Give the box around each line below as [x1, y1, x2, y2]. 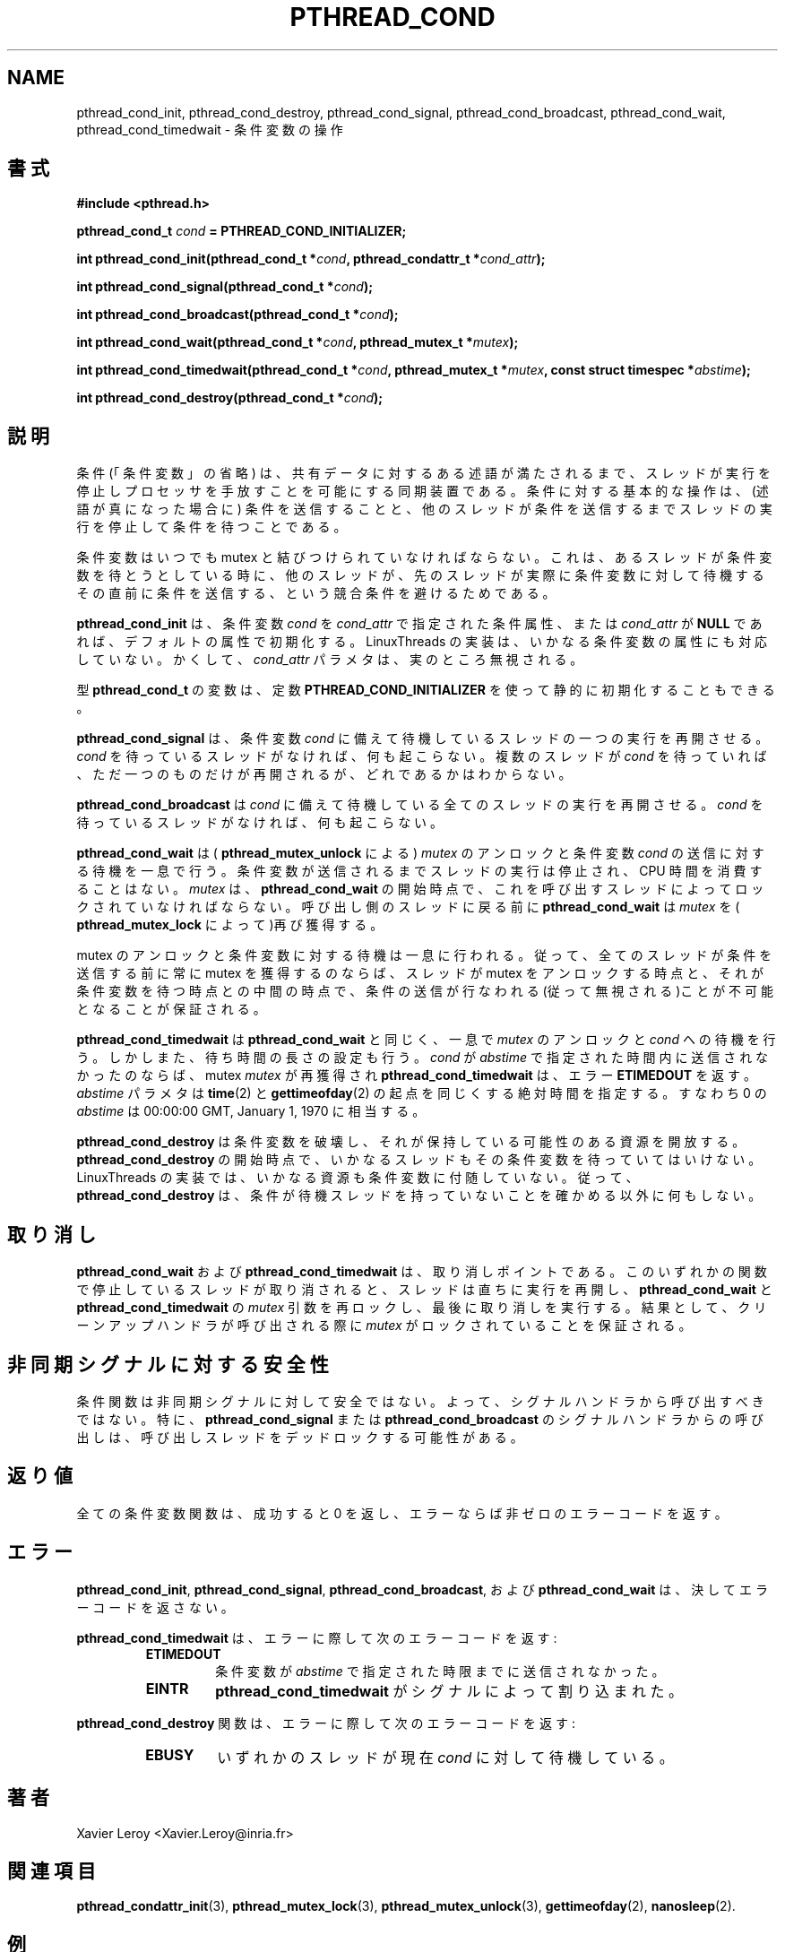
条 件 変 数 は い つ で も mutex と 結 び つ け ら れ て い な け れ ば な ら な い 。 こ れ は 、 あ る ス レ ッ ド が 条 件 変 [76, 549, 772, 566]
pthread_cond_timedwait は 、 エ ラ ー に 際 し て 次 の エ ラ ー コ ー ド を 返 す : [76, 1629, 557, 1645]
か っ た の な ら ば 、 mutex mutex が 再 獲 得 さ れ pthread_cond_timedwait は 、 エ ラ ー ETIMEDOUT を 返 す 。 [76, 1067, 756, 1084]
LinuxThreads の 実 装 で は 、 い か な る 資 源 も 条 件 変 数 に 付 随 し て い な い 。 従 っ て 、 [76, 1170, 639, 1186]
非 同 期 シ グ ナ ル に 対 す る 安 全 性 [7, 1352, 329, 1376]
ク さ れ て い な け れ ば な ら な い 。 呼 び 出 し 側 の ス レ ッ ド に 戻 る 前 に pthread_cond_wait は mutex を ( [76, 899, 740, 915]
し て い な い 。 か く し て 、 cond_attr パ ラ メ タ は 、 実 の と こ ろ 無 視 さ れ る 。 [76, 652, 583, 668]
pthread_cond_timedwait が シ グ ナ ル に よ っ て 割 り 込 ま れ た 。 [215, 1681, 683, 1700]
